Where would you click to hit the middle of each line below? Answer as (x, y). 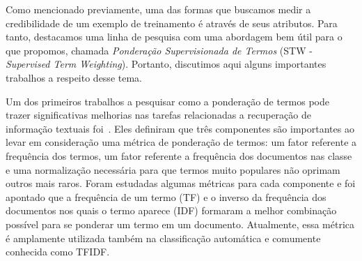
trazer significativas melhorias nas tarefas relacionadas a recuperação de (158, 115)
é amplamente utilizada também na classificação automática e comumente (163, 238)
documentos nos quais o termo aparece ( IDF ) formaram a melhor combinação (171, 210)
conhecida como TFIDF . (58, 252)
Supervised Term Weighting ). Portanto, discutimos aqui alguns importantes (166, 64)
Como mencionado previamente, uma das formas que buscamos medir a (158, 9)
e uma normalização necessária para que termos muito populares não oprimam (173, 169)
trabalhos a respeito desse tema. (74, 77)
